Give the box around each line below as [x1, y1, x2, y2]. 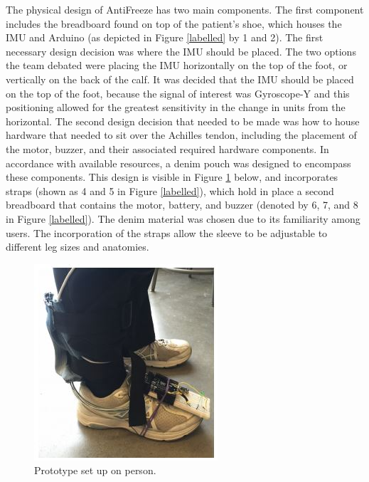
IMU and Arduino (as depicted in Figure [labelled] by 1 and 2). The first [6, 30, 323, 45]
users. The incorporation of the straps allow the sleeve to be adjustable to [6, 225, 328, 240]
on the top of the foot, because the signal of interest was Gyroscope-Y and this [6, 85, 350, 100]
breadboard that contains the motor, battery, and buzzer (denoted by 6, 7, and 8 [6, 197, 358, 212]
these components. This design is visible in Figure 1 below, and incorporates [6, 169, 338, 184]
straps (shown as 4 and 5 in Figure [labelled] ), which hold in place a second [6, 183, 334, 198]
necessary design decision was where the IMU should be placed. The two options [6, 43, 356, 58]
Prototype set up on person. [34, 463, 156, 478]
